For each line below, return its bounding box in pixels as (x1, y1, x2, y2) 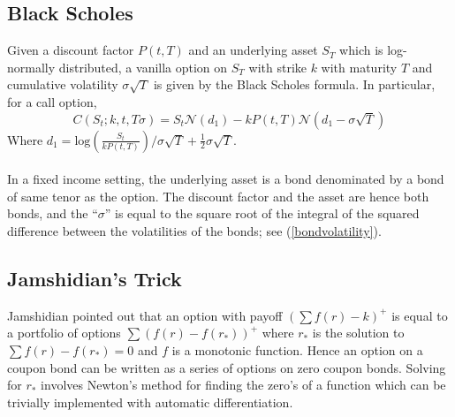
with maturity (321, 57, 398, 76)
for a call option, (7, 92, 97, 110)
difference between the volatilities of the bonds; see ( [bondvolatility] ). (7, 221, 382, 239)
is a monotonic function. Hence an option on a (171, 340, 423, 359)
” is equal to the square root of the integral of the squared (104, 204, 420, 223)
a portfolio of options (7, 323, 121, 342)
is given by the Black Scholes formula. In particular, (153, 75, 436, 94)
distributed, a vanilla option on (58, 57, 228, 76)
